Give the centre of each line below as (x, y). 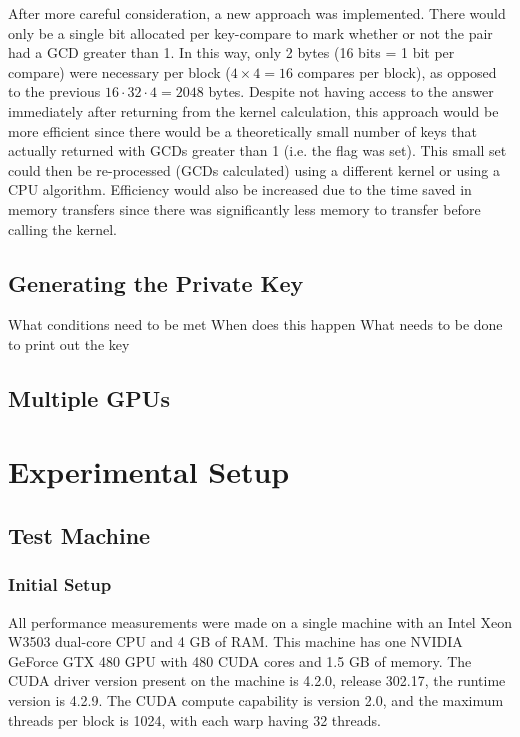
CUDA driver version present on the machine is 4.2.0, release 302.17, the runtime (257, 680)
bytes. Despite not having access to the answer (351, 91)
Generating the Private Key (156, 282)
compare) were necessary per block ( (119, 71)
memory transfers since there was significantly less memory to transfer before (244, 208)
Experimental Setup (149, 471)
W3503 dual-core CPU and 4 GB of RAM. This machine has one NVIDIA (235, 641)
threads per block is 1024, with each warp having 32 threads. (194, 719)
